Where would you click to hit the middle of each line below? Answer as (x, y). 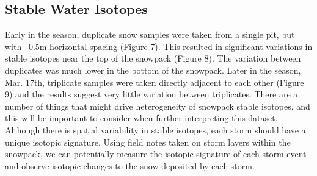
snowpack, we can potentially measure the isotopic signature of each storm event (156, 154)
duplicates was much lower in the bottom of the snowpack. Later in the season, (153, 70)
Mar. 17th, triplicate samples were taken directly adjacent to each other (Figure (155, 82)
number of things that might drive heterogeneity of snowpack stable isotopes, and (158, 106)
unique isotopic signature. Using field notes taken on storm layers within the (148, 142)
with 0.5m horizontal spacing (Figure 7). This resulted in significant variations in (159, 46)
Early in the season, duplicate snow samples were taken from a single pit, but (150, 34)
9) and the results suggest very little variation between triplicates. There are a (151, 94)
